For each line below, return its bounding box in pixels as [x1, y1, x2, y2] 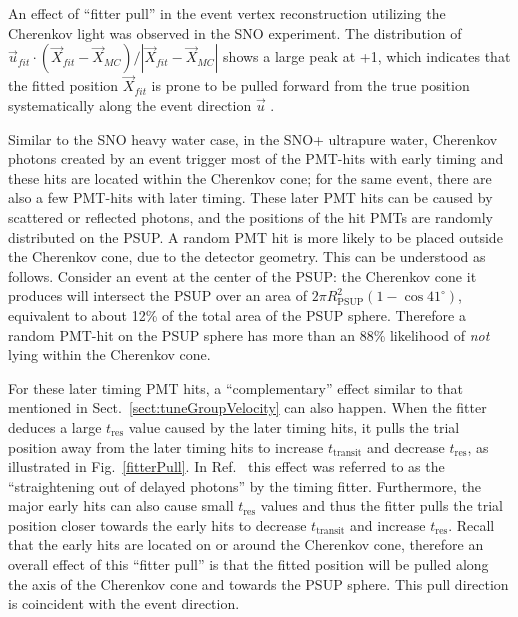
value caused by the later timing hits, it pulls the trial [128, 416, 460, 437]
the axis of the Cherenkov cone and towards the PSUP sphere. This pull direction [8, 573, 509, 594]
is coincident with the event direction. [8, 593, 240, 614]
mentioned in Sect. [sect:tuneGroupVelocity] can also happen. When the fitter [8, 397, 487, 418]
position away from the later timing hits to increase [8, 436, 324, 457]
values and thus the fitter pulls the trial [260, 495, 503, 516]
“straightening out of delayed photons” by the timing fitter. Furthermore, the [8, 475, 482, 496]
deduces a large [8, 416, 102, 437]
